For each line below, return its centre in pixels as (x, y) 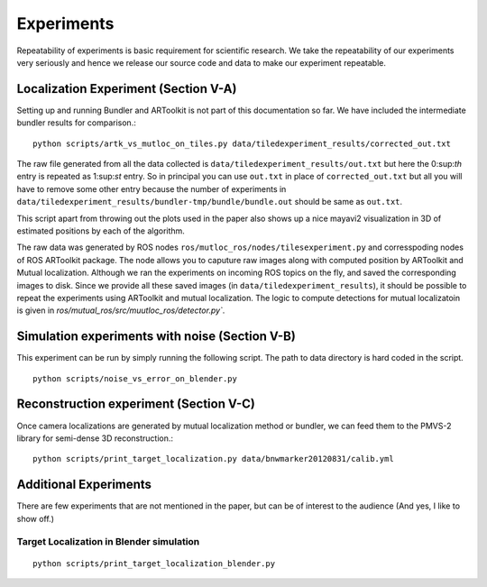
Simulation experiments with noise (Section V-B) (156, 337)
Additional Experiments (84, 485)
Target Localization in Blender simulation (108, 542)
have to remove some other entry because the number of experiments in (152, 188)
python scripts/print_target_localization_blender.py (154, 563)
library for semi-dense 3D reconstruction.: (95, 438)
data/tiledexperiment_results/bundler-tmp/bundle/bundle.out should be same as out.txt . (210, 202)
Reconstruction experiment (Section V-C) (136, 404)
